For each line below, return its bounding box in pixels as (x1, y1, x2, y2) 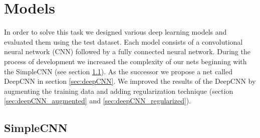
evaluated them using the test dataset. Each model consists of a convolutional (4, 36, 243, 47)
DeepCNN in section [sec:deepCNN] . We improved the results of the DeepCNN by (4, 76, 256, 86)
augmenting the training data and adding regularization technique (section (4, 85, 233, 96)
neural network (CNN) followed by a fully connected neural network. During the (4, 46, 250, 57)
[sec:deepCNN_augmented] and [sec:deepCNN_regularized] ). (4, 95, 191, 106)
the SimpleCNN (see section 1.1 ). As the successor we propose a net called (4, 66, 232, 76)
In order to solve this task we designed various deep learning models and (4, 27, 227, 37)
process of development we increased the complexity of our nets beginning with (4, 56, 247, 66)
